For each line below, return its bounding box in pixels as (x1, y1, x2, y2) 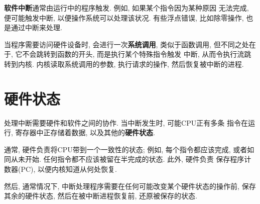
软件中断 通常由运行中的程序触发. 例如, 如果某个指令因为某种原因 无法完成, (4, 3, 249, 13)
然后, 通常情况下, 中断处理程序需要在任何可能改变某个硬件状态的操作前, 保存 (4, 180, 256, 191)
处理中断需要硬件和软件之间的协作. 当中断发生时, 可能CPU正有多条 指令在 (4, 117, 248, 128)
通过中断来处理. (11, 22, 62, 33)
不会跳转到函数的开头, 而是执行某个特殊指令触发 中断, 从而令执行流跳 (22, 49, 251, 59)
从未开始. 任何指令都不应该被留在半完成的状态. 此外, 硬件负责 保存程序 (11, 154, 244, 164)
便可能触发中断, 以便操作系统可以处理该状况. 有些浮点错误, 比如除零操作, (4, 12, 244, 23)
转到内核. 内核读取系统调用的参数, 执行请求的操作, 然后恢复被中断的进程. (4, 58, 244, 69)
